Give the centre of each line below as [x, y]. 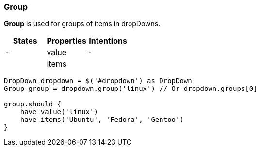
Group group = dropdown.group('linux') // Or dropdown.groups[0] [131, 89]
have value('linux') [59, 112]
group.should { [33, 104]
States [25, 41]
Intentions [108, 41]
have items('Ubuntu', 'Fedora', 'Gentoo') [102, 120]
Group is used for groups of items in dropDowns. [82, 24]
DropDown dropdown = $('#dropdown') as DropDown [98, 81]
